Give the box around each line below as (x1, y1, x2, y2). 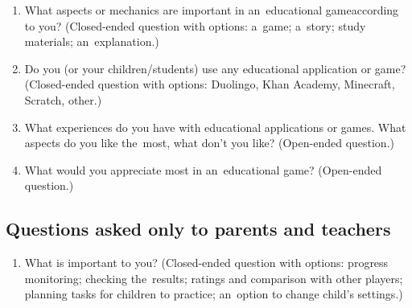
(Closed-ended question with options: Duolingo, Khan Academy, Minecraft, (24, 76, 395, 92)
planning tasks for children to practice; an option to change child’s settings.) (24, 285, 403, 302)
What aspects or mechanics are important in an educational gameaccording (24, 2, 399, 18)
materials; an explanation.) (24, 33, 159, 50)
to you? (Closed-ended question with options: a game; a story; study (24, 17, 366, 34)
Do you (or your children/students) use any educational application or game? (24, 60, 406, 76)
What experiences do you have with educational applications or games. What (24, 118, 406, 135)
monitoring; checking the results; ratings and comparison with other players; (24, 269, 403, 286)
